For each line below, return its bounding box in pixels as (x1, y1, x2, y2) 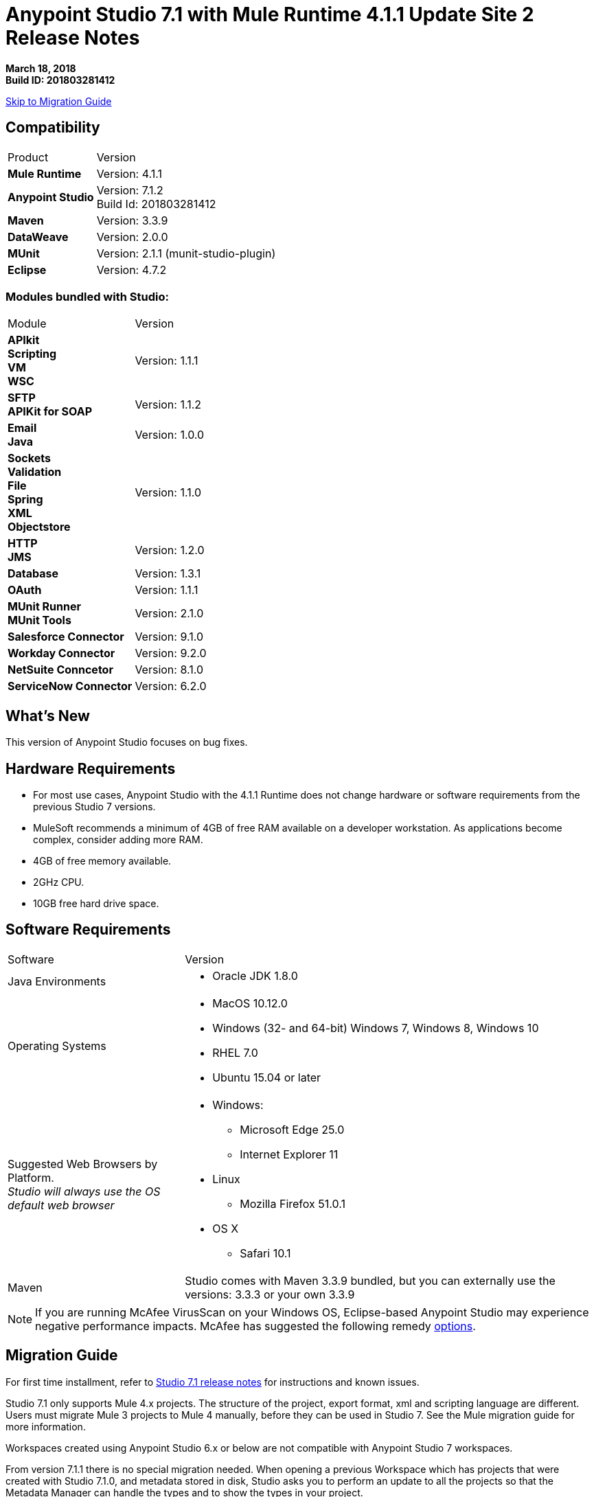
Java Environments (8, 974, 106, 988)
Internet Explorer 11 (240, 1147, 339, 1161)
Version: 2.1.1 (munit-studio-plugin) (96, 246, 276, 260)
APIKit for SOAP (8, 404, 92, 419)
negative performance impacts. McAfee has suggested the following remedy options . (35, 1318, 476, 1333)
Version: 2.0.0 (96, 229, 168, 244)
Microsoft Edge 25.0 (240, 1122, 345, 1136)
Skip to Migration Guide (5, 95, 112, 107)
